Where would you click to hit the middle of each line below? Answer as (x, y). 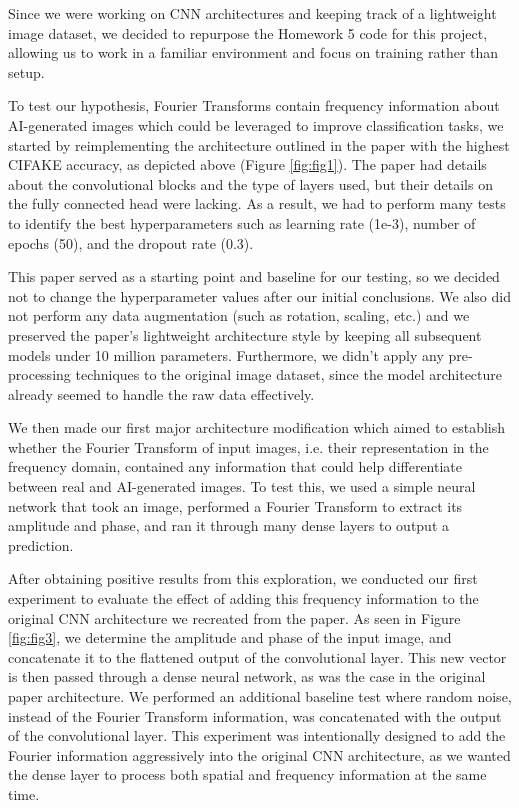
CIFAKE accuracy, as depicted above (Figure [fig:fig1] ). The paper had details (247, 164)
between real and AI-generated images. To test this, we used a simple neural (242, 486)
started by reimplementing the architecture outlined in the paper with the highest (259, 144)
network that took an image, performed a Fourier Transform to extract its (235, 505)
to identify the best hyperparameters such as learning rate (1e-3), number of (242, 222)
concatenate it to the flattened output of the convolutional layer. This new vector (257, 656)
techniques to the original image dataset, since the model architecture (289, 374)
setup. (26, 71)
